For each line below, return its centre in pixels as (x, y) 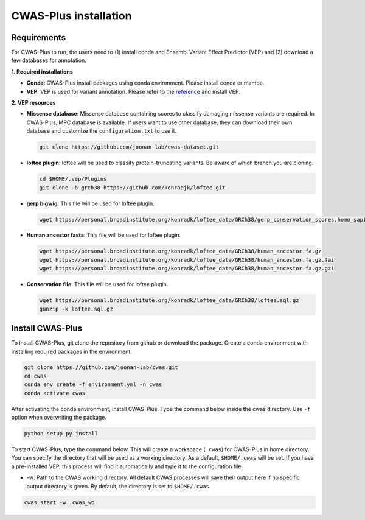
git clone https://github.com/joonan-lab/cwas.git (101, 367)
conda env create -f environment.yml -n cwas (93, 385)
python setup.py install (61, 434)
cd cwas (35, 376)
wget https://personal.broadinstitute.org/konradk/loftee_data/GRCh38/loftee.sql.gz (169, 300)
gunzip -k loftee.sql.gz (76, 309)
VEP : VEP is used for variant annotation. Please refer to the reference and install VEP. (133, 91)
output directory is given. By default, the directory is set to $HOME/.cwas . (119, 486)
